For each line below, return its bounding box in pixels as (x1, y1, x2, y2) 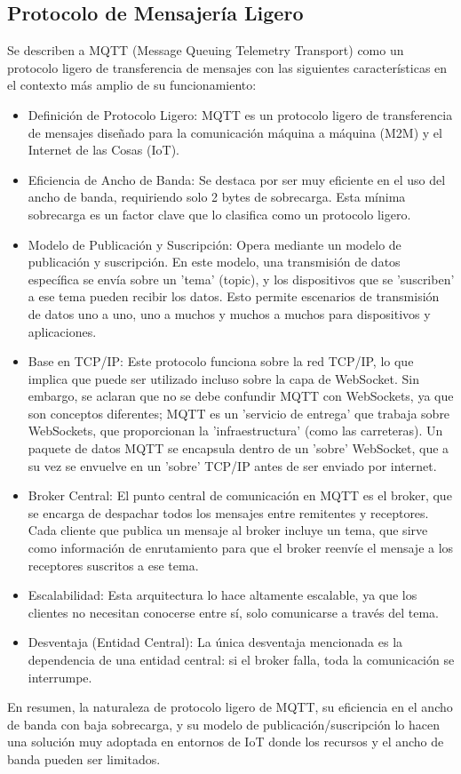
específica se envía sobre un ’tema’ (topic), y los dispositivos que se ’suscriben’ (28, 269, 455, 288)
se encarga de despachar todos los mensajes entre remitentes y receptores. (28, 503, 429, 522)
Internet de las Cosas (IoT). (28, 140, 179, 159)
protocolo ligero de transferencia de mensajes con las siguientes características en (7, 58, 448, 76)
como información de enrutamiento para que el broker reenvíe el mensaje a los (28, 539, 454, 557)
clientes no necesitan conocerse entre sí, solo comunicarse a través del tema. (28, 602, 439, 621)
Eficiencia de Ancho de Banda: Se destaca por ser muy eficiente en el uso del (28, 170, 446, 188)
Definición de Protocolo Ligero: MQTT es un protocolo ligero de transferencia (28, 105, 453, 124)
